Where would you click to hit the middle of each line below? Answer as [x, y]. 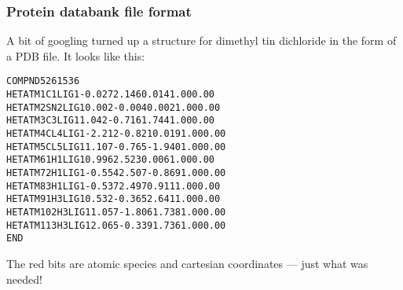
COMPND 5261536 [43, 81]
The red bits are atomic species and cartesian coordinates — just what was [187, 263]
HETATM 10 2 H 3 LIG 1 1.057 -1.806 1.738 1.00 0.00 [116, 212]
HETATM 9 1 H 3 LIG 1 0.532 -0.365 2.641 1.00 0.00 [114, 199]
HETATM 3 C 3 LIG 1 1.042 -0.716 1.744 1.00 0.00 [110, 121]
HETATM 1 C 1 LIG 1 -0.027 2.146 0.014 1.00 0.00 [110, 95]
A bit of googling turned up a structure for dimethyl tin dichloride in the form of [201, 40]
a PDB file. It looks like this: [76, 55]
